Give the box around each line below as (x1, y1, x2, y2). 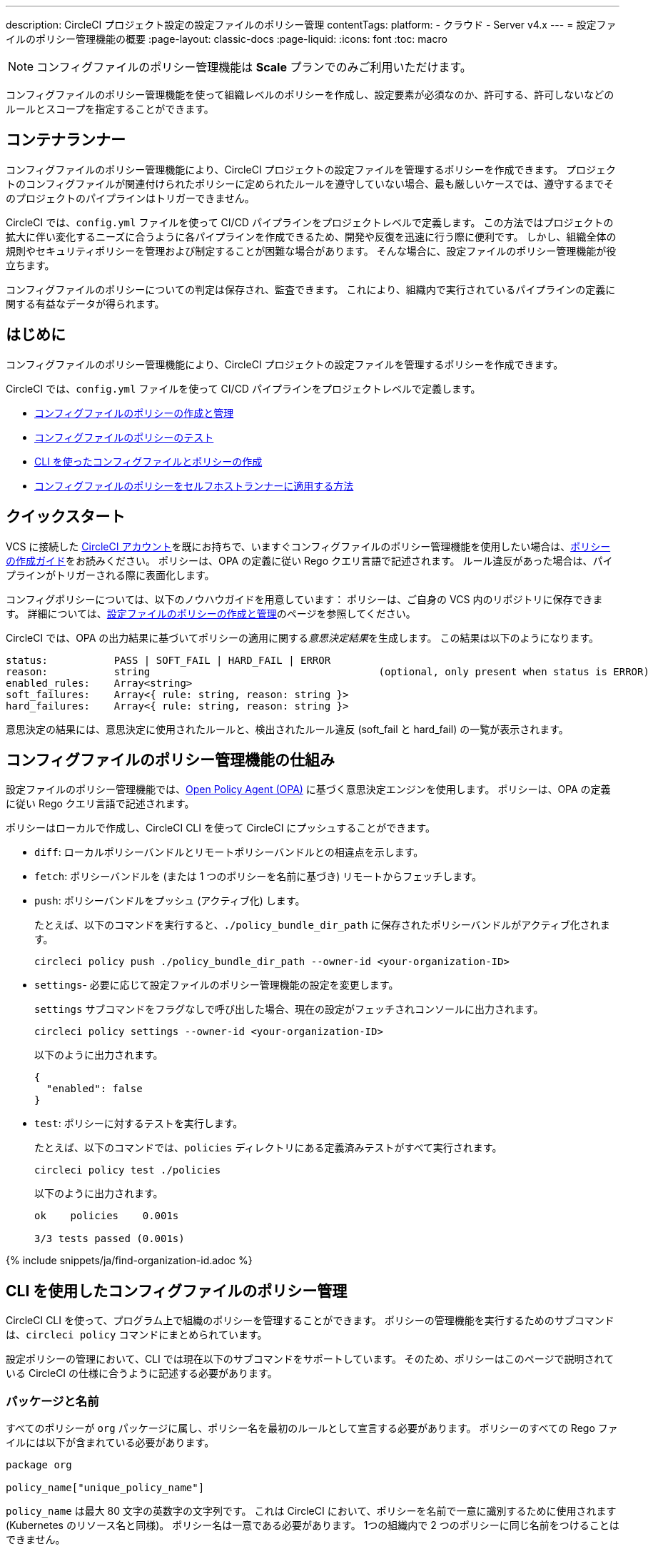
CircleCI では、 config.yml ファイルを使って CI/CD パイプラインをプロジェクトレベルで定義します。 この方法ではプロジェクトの (6, 216, 614, 228)
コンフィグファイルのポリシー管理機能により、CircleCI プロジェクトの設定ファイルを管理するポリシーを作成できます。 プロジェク (6, 163, 617, 176)
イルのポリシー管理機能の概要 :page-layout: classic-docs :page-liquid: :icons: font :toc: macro (6, 33, 447, 45)
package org (6, 1458, 72, 1470)
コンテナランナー (6, 131, 126, 149)
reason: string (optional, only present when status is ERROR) (6, 665, 649, 677)
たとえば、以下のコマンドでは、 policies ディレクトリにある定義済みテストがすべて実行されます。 (34, 1141, 502, 1154)
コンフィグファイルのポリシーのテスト (34, 430, 214, 443)
